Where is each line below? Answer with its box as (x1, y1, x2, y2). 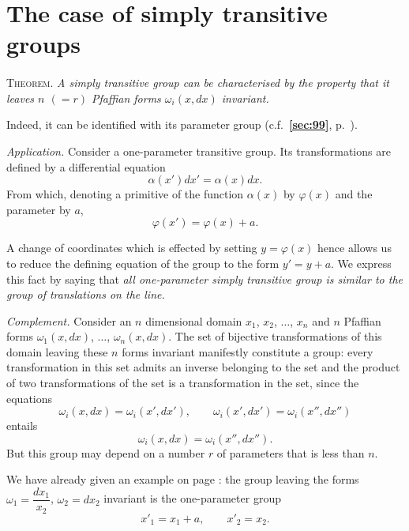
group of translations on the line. (6, 286, 165, 303)
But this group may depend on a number (6, 444, 205, 461)
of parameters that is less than (216, 444, 365, 461)
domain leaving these (6, 343, 108, 360)
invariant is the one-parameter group (103, 490, 281, 507)
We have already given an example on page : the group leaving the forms (6, 471, 359, 488)
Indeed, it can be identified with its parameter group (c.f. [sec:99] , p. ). (6, 116, 358, 133)
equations (6, 390, 53, 406)
